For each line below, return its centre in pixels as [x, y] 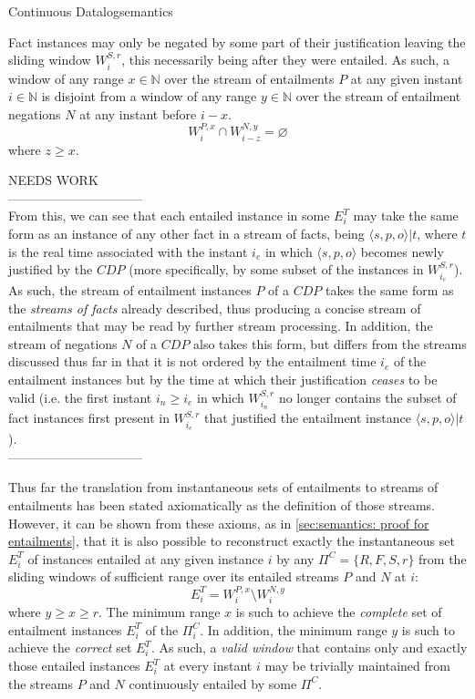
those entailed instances [74, 665]
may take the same [406, 216]
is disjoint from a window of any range [149, 96]
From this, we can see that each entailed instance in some [169, 216]
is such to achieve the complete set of [339, 612]
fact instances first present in [89, 418]
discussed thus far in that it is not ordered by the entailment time [192, 361]
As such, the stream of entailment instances [130, 290]
